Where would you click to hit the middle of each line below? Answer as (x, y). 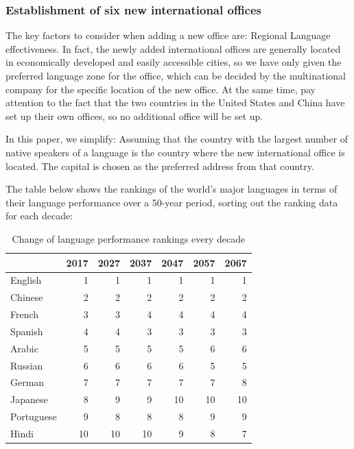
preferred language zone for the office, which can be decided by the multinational (176, 75)
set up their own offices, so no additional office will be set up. (134, 116)
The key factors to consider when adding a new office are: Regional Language (168, 35)
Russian (27, 365)
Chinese (27, 297)
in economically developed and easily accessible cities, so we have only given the (174, 62)
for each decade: (39, 216)
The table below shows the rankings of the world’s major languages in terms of (172, 189)
